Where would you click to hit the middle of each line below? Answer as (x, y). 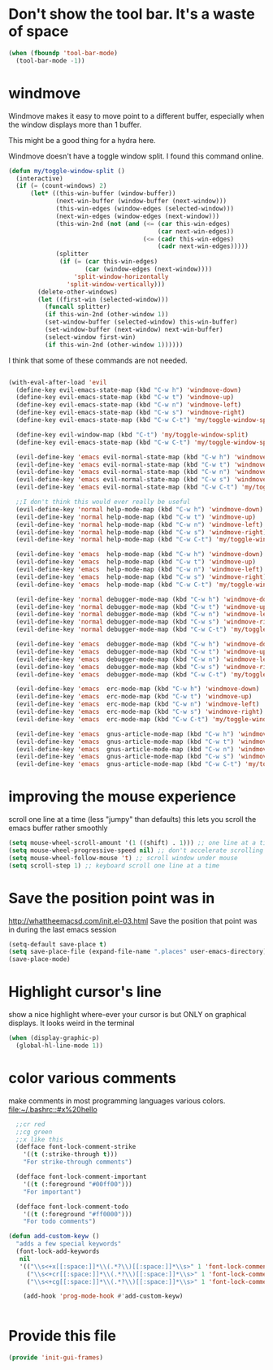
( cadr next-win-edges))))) (203, 246)
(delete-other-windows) (78, 292)
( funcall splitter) (78, 307)
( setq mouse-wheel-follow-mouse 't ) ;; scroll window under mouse (123, 858)
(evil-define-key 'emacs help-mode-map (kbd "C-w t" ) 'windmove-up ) (136, 562)
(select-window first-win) (90, 337)
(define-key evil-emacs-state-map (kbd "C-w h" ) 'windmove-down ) (129, 390)
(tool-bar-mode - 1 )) (50, 61)
